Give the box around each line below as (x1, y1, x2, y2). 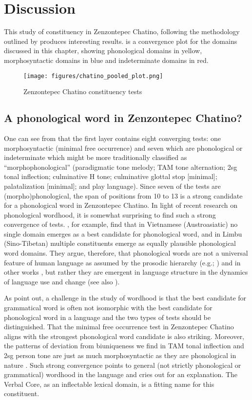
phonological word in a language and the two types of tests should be (4, 312, 211, 322)
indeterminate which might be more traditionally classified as (4, 152, 187, 162)
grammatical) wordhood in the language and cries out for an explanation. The (4, 369, 237, 380)
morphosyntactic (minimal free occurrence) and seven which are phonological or (4, 142, 243, 153)
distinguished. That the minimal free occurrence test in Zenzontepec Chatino (4, 321, 234, 332)
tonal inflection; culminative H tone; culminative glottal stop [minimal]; (4, 171, 217, 181)
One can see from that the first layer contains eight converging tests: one (4, 133, 221, 143)
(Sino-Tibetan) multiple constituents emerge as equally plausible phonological (4, 238, 236, 248)
